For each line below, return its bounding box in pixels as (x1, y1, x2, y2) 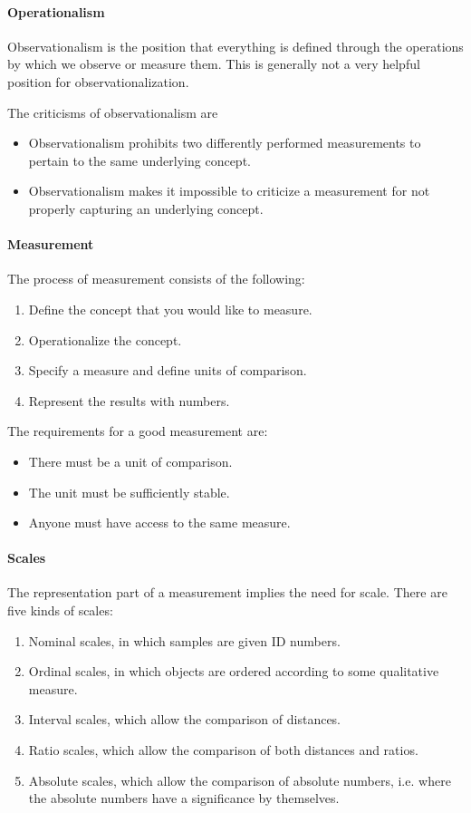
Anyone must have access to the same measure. (28, 513, 291, 532)
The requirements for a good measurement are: (7, 421, 268, 440)
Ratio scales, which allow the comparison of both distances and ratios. (28, 740, 418, 760)
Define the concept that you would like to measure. (28, 299, 312, 318)
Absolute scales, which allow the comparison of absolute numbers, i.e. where (28, 770, 451, 789)
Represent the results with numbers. (28, 391, 230, 410)
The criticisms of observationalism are (7, 102, 218, 121)
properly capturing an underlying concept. (28, 198, 264, 218)
